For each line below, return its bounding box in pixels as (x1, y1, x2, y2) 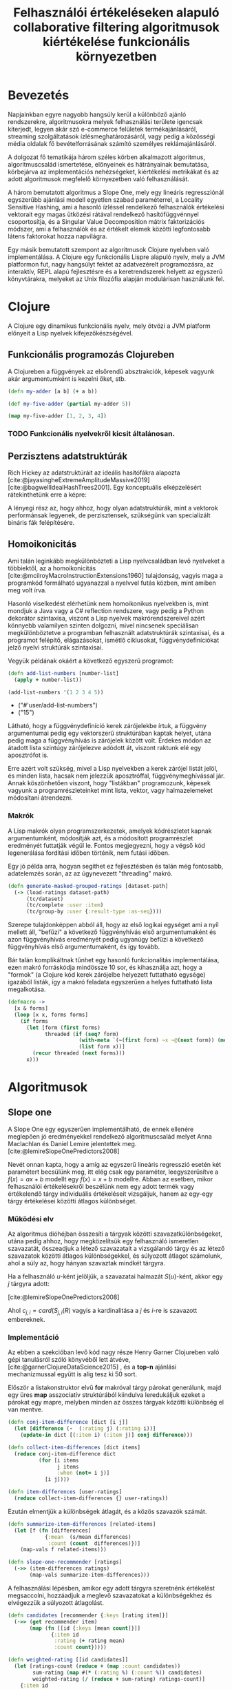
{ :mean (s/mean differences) (44, 1533, 131, 1540)
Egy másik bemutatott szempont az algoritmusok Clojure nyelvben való (8, 245, 209, 253)
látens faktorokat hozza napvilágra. (8, 232, 107, 240)
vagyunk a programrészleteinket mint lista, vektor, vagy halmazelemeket (8, 787, 213, 795)
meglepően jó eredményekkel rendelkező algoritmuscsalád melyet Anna (8, 1132, 212, 1141)
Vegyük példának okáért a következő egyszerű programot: (8, 656, 174, 665)
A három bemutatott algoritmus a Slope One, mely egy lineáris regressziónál (8, 188, 224, 196)
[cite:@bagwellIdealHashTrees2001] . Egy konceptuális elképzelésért (8, 484, 202, 492)
